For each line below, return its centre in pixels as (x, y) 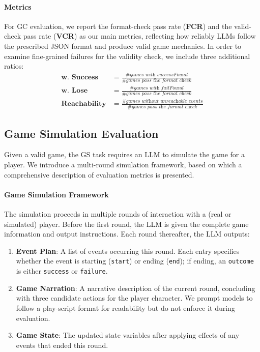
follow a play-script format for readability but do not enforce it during (125, 307)
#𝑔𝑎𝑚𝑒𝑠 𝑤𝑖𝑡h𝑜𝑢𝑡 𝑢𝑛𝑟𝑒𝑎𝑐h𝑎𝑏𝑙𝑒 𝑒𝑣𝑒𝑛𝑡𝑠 (162, 101)
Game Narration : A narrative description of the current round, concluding (136, 288)
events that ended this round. (62, 345)
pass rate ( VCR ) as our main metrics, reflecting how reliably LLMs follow (139, 36)
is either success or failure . (62, 271)
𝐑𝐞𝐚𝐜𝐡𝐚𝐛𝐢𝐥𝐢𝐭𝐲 (84, 104)
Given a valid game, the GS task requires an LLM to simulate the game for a (125, 154)
